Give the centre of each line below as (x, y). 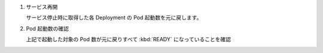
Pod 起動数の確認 (47, 28)
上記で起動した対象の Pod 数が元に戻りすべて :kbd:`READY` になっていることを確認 (129, 39)
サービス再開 (42, 7)
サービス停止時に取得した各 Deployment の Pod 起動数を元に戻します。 (114, 18)
